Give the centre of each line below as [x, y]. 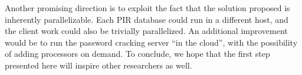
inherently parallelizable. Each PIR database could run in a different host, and [147, 19]
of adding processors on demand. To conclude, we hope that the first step [137, 54]
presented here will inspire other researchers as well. [99, 65]
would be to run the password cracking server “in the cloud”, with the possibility [151, 42]
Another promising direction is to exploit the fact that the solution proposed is [147, 8]
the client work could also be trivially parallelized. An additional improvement [146, 31]
